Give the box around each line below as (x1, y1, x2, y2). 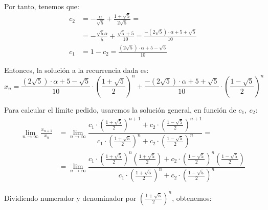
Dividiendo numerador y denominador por (4, 192, 137, 203)
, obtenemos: (172, 192, 212, 203)
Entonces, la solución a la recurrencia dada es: (4, 64, 149, 75)
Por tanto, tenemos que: (4, 1, 79, 11)
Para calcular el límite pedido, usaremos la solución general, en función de (4, 104, 236, 115)
